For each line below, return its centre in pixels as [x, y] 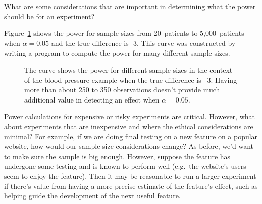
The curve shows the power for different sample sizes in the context [128, 69]
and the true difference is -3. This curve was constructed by [143, 43]
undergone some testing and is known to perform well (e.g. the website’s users [125, 166]
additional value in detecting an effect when [92, 99]
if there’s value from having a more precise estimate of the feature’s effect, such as [131, 186]
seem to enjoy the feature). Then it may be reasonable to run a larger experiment [130, 175]
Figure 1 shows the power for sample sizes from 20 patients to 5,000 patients [124, 33]
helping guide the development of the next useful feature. [92, 196]
